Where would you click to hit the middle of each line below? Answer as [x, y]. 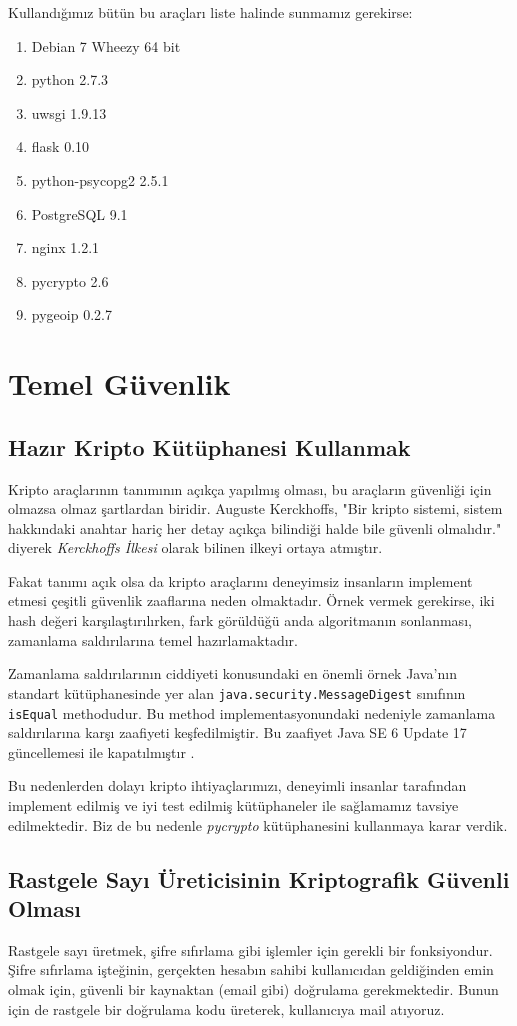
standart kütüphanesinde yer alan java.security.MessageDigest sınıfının [237, 692]
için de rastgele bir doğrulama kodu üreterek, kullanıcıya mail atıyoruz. [226, 1008]
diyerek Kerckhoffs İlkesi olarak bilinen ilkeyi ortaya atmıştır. [195, 547]
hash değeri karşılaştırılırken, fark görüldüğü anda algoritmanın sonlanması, [240, 620]
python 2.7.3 [70, 79]
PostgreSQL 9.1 [79, 213]
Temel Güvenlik [119, 383]
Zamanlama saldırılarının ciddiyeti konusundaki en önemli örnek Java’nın [232, 673]
